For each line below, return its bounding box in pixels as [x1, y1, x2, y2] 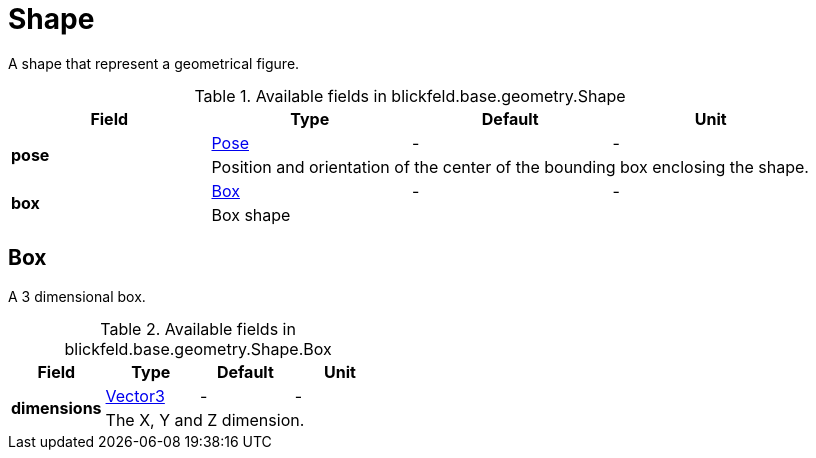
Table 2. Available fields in [100, 318, 296, 339]
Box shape [211, 204, 291, 225]
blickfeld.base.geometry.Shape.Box [64, 338, 332, 359]
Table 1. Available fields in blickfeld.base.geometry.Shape [194, 85, 626, 106]
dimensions [11, 397, 102, 418]
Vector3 [105, 385, 165, 406]
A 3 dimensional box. [8, 287, 146, 305]
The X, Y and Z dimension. [105, 409, 305, 430]
